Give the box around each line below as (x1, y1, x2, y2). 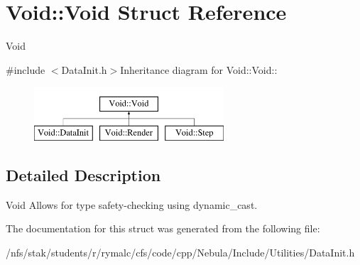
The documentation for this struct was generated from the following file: (6, 221, 320, 236)
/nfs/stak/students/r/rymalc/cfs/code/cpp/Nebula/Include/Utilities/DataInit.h (6, 244, 355, 259)
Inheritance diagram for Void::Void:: (120, 62, 278, 77)
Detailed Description (6, 163, 161, 185)
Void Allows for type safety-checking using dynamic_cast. (6, 197, 258, 212)
